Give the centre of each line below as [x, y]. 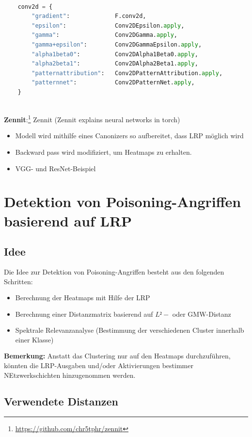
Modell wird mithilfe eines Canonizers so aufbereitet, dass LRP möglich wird [129, 136]
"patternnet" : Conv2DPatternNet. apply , [113, 83]
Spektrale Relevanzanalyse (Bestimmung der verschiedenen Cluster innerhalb [130, 330]
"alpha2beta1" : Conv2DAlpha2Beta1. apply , [115, 64]
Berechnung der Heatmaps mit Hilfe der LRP [83, 298]
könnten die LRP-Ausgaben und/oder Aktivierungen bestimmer [99, 365]
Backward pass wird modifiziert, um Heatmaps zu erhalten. [103, 152]
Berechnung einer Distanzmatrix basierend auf [84, 314]
